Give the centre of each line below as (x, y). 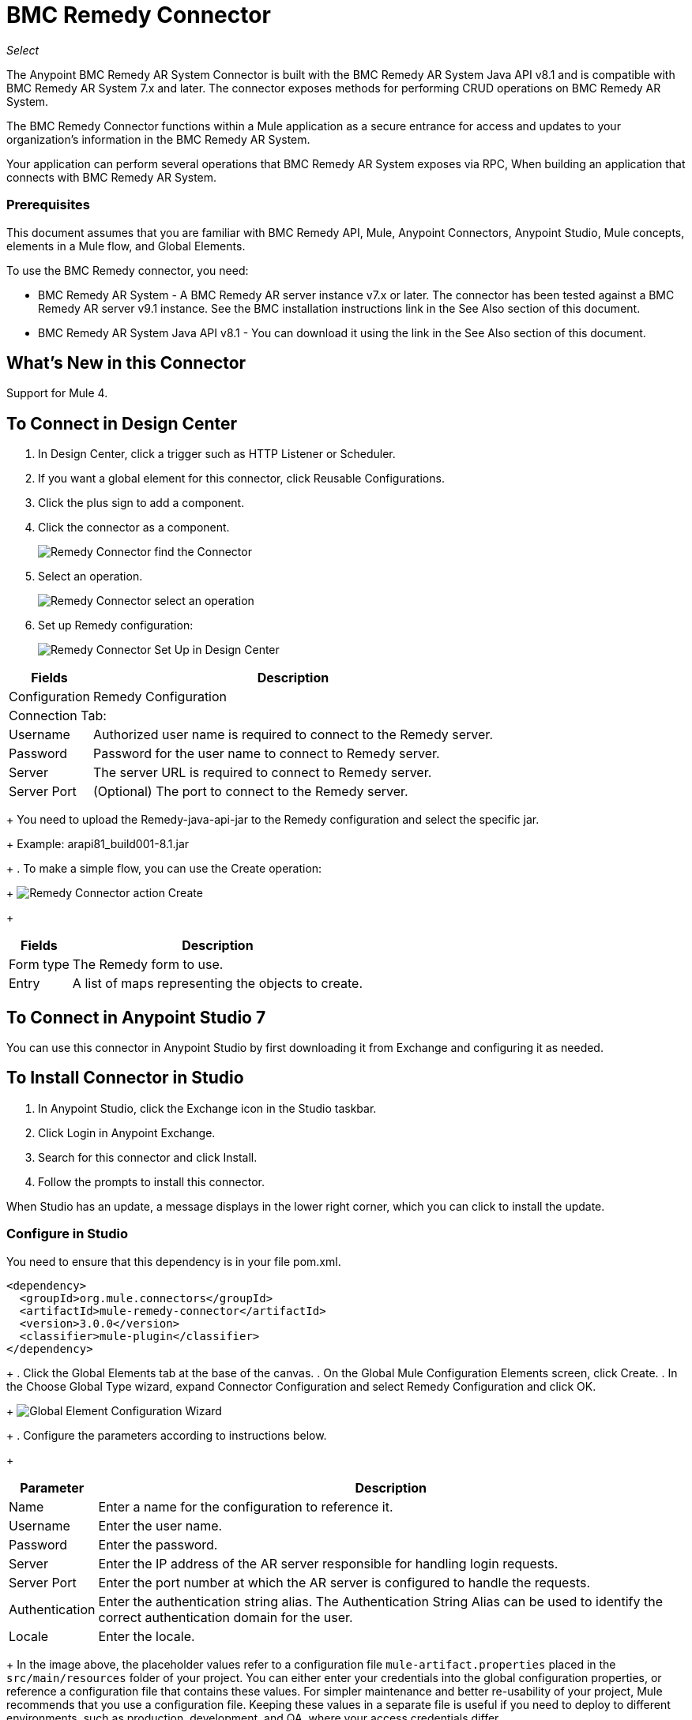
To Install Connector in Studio (125, 1078)
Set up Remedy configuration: (116, 625)
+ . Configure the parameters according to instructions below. (167, 1435)
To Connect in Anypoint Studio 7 (136, 1017)
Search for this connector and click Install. (148, 1157)
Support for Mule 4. (57, 393)
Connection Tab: (58, 716)
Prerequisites (48, 205)
